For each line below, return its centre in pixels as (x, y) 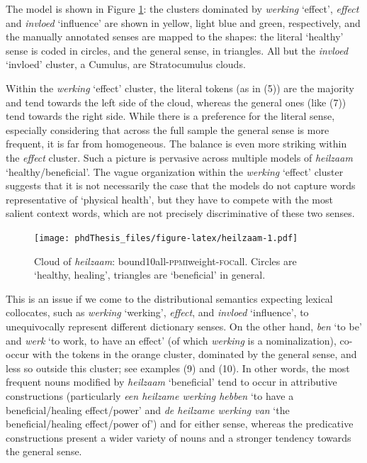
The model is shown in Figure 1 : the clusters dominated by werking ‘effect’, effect (182, 9)
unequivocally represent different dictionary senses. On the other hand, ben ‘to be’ (184, 326)
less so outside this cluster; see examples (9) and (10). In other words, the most (178, 368)
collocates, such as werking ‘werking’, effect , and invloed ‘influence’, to (157, 312)
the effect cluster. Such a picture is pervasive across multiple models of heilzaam (179, 157)
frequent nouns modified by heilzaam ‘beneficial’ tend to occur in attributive (171, 382)
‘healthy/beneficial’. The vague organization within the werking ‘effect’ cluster (175, 171)
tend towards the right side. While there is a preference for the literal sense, (170, 116)
